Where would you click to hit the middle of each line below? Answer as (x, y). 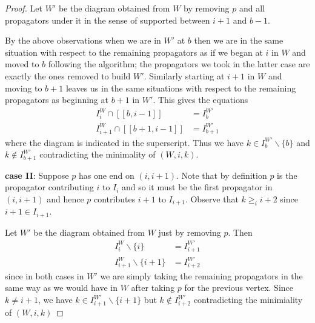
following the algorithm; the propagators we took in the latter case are (179, 64)
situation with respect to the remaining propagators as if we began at (134, 52)
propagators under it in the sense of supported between (108, 20)
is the (287, 175)
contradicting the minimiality (248, 299)
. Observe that (212, 198)
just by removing (190, 232)
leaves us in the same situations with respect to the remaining (181, 88)
